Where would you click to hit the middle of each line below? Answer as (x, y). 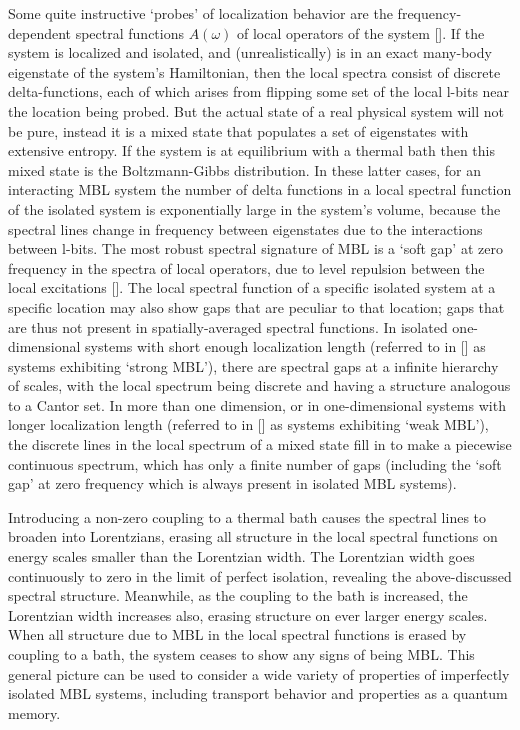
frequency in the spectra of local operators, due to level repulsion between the (246, 267)
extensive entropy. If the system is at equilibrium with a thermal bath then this (252, 150)
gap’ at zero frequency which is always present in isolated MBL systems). (232, 483)
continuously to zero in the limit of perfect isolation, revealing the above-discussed (260, 575)
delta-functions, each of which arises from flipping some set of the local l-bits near (259, 91)
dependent (40, 32)
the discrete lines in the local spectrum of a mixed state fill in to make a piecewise (260, 444)
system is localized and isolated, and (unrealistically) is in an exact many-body (250, 52)
